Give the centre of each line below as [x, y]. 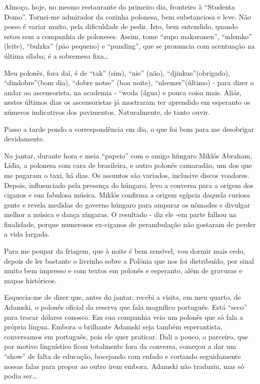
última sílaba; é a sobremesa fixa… [56, 55]
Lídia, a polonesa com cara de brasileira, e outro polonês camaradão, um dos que [128, 165]
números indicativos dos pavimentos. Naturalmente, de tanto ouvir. [107, 112]
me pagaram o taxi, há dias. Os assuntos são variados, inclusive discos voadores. [127, 175]
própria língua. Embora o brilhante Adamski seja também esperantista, [113, 327]
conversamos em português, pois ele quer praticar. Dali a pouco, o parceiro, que [126, 336]
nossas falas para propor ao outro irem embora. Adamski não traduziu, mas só [124, 366]
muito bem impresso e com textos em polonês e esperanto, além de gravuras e [123, 270]
